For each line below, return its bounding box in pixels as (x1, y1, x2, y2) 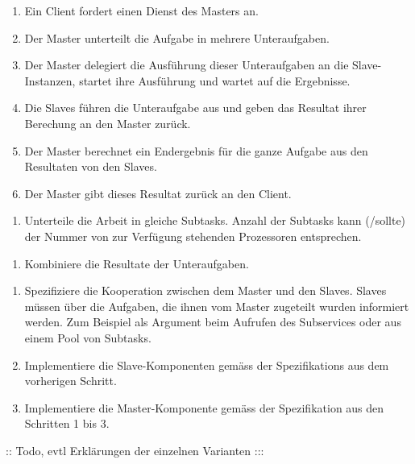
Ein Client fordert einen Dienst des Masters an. (24, 2, 259, 19)
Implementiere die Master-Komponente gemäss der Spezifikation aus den (24, 399, 384, 416)
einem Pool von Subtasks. (24, 329, 151, 346)
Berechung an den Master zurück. (24, 114, 191, 131)
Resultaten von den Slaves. (24, 158, 157, 175)
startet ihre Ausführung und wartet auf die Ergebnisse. (79, 72, 351, 89)
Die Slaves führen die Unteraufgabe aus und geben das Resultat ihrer (24, 99, 367, 116)
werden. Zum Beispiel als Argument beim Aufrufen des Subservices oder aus (24, 313, 401, 330)
